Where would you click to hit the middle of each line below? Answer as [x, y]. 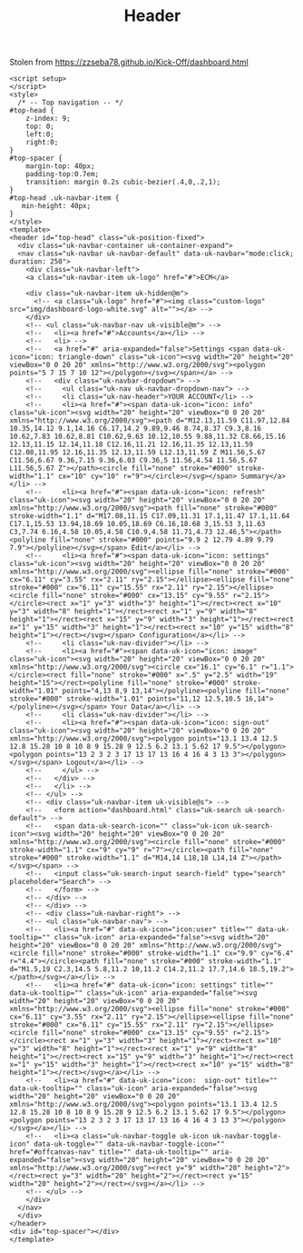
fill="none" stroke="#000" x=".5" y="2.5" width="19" [174, 675]
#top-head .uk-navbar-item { [64, 198]
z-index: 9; [48, 119]
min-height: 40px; [56, 206]
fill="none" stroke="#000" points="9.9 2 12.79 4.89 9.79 [161, 540]
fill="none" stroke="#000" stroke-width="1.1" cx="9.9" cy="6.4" [168, 954]
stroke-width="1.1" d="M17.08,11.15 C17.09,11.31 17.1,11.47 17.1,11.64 [150, 516]
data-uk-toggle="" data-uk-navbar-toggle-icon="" [129, 1144]
